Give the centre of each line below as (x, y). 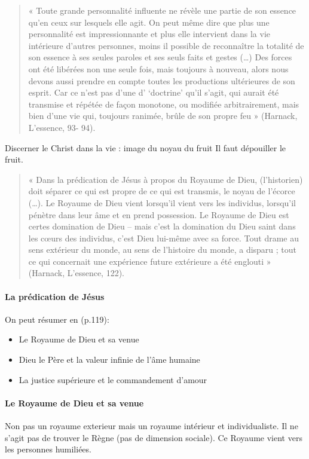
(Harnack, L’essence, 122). (76, 273)
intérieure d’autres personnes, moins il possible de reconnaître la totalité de (166, 45)
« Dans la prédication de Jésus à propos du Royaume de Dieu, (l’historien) (166, 179)
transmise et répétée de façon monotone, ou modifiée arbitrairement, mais (164, 104)
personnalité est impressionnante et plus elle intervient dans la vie (149, 34)
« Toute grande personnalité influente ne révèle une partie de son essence (162, 10)
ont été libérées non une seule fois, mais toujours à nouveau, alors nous (158, 68)
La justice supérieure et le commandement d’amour (113, 379)
